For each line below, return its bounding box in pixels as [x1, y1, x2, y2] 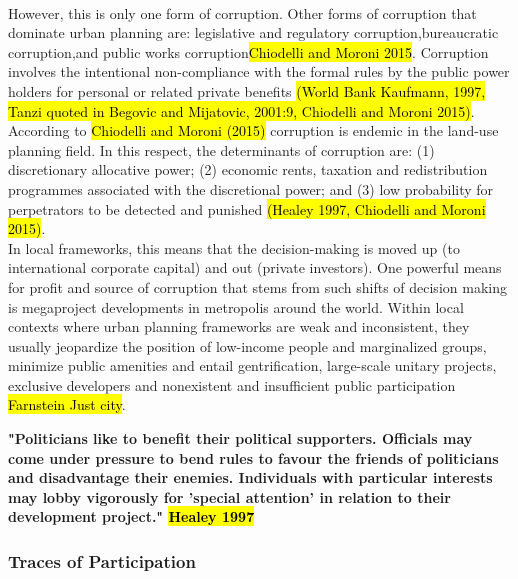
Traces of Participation [8, 548, 196, 573]
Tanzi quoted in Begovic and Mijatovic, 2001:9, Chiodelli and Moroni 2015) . [8, 100, 475, 121]
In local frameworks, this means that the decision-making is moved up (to [8, 237, 460, 258]
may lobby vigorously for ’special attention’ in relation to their [8, 486, 451, 507]
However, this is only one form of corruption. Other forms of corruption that [8, 2, 477, 23]
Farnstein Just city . [8, 394, 126, 415]
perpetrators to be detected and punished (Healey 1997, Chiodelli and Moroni [8, 198, 486, 219]
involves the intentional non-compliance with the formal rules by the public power [8, 61, 510, 82]
